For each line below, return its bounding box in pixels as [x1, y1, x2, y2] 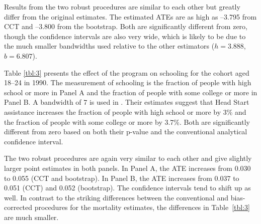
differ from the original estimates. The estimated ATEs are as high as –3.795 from [4, 11, 257, 22]
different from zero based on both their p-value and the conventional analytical [4, 126, 247, 137]
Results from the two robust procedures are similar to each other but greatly [4, 2, 240, 12]
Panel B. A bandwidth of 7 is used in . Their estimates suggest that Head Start [4, 97, 249, 107]
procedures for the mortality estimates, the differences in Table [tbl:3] [34, 202, 250, 212]
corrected [4, 202, 33, 212]
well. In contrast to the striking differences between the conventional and [4, 192, 228, 202]
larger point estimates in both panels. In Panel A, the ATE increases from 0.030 [4, 162, 251, 173]
